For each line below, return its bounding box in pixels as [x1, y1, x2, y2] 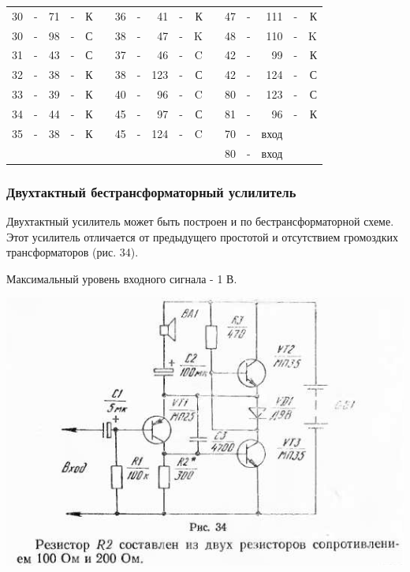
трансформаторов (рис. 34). [6, 244, 139, 260]
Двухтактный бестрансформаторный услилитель [6, 181, 296, 201]
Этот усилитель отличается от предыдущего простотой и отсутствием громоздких [6, 228, 398, 245]
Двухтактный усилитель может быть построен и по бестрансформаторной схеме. [6, 212, 394, 229]
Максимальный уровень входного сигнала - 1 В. [6, 270, 237, 286]
